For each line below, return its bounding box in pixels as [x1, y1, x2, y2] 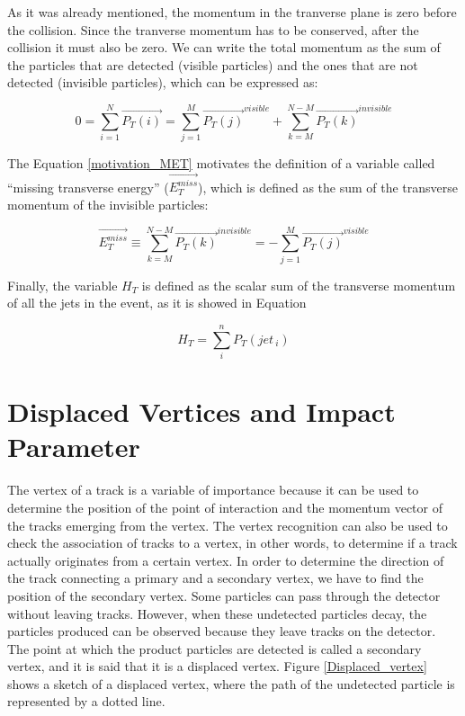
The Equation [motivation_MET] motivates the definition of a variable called [7, 154, 435, 173]
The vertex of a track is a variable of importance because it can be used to [7, 480, 419, 499]
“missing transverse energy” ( [7, 177, 169, 196]
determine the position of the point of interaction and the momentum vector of [7, 497, 443, 516]
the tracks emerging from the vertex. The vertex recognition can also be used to [7, 515, 448, 534]
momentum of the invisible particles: [7, 195, 209, 213]
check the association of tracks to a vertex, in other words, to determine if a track [7, 533, 458, 552]
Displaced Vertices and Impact [7, 393, 396, 430]
